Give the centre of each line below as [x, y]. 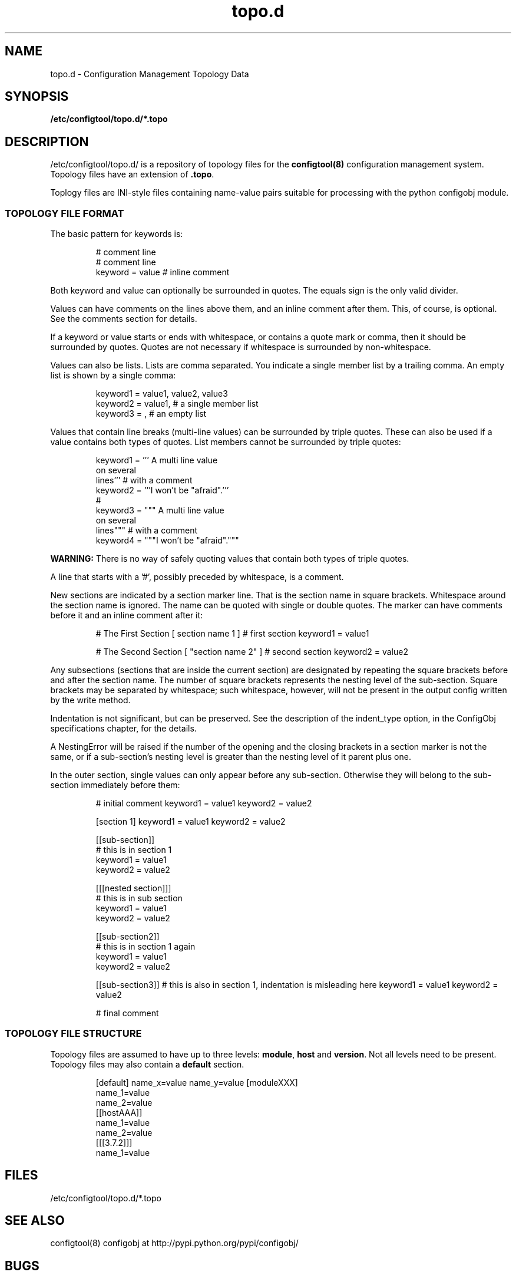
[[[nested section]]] [133, 888]
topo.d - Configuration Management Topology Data [150, 74]
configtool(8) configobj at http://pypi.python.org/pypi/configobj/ [174, 1243]
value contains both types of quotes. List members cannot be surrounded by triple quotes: [226, 442]
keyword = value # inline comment [163, 272]
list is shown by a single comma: [113, 375]
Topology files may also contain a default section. [147, 1064]
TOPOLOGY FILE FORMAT [64, 213]
